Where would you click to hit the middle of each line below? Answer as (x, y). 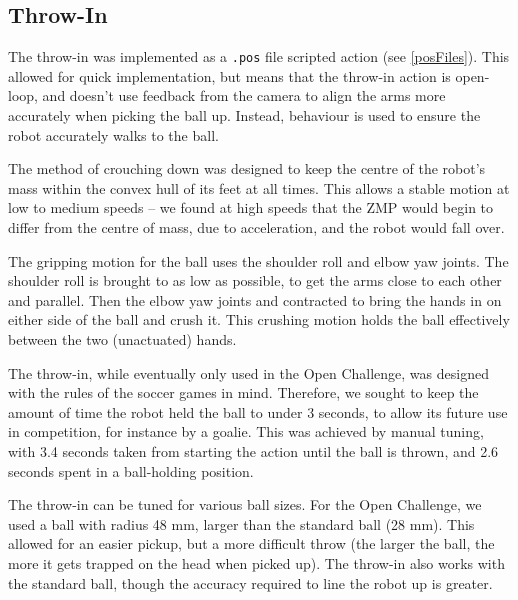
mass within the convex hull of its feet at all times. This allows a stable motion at (259, 187)
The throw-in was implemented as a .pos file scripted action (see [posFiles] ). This (259, 56)
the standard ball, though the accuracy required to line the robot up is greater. (250, 582)
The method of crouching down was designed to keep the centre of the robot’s (247, 168)
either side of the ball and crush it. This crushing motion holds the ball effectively (259, 319)
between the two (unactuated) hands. (122, 338)
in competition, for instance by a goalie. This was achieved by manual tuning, (246, 431)
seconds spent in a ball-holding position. (131, 470)
